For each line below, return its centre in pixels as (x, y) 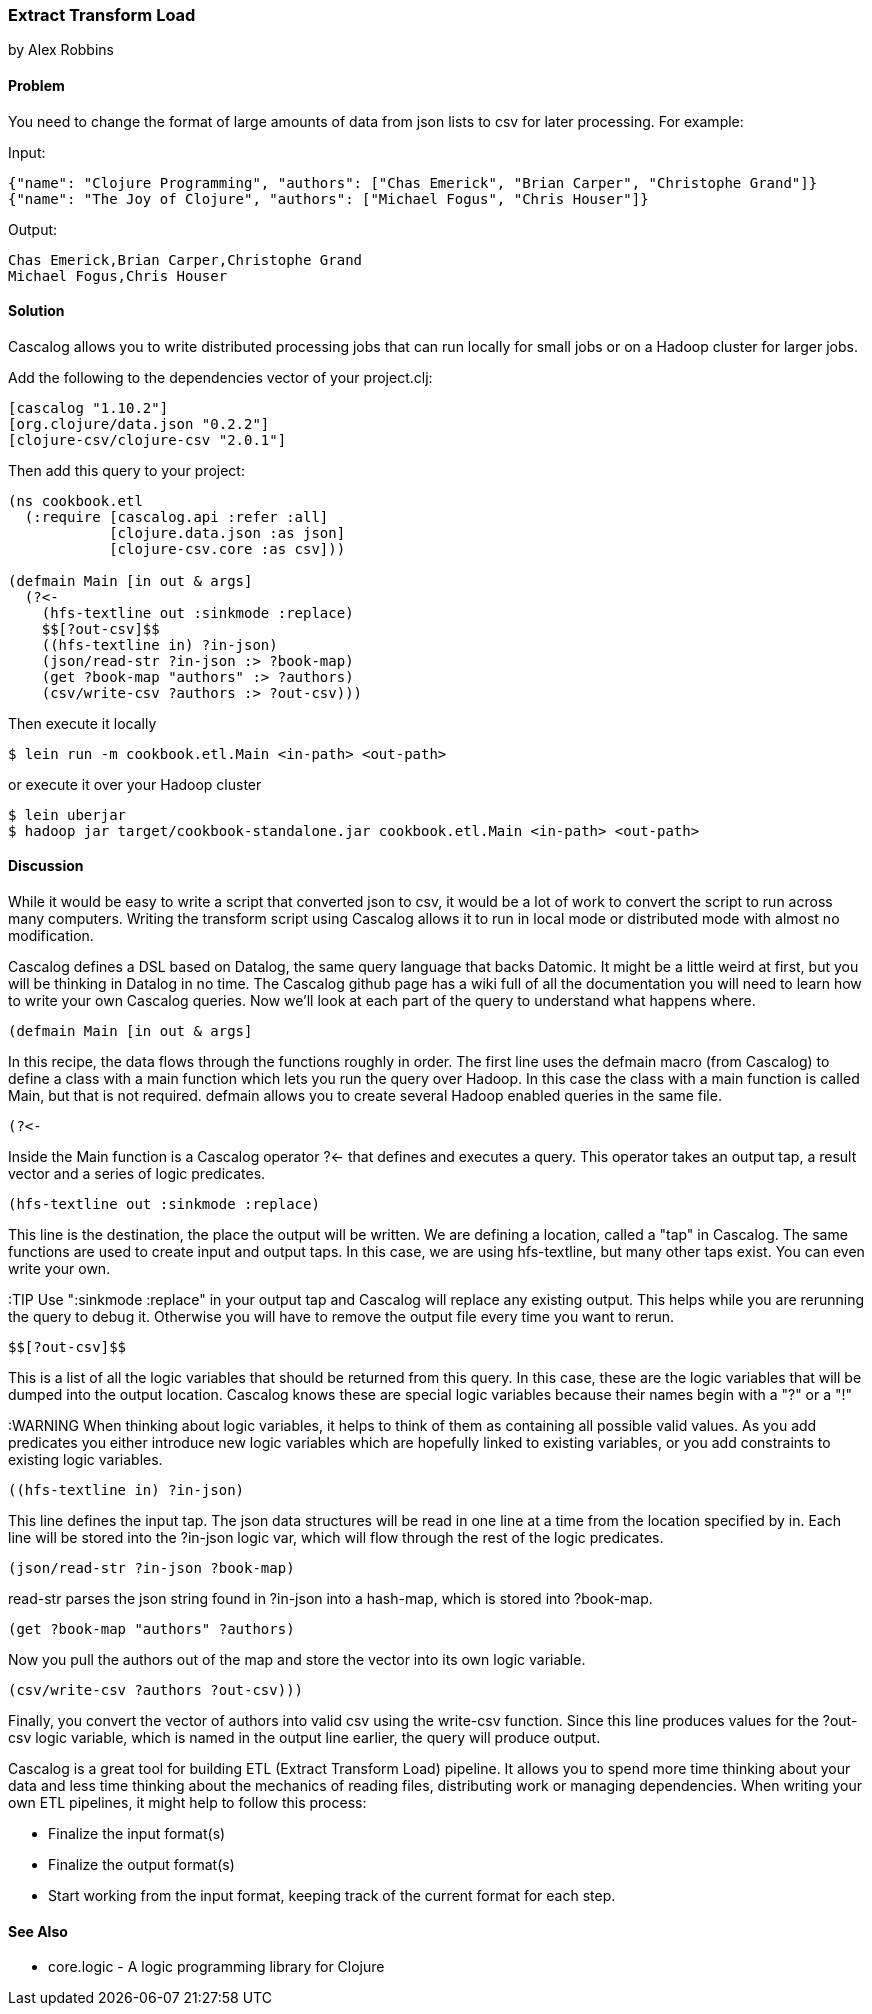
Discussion (46, 866)
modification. (51, 936)
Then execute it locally (82, 723)
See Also (38, 1931)
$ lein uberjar (67, 814)
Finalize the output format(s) (141, 1865)
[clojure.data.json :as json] (227, 532)
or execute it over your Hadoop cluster (135, 784)
